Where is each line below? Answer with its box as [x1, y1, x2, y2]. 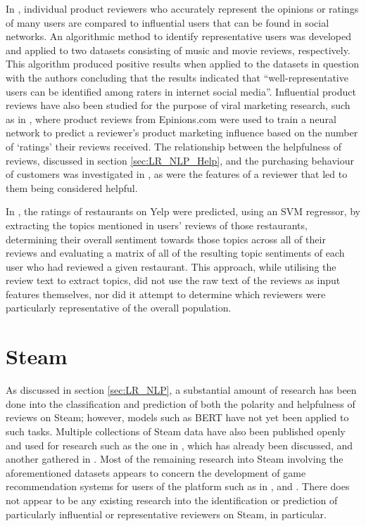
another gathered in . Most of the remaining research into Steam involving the [6, 451, 343, 466]
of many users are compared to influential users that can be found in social [6, 15, 329, 30]
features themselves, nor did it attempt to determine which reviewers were [6, 286, 326, 301]
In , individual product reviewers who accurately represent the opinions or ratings [6, 1, 359, 15]
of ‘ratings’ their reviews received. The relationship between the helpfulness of [6, 139, 341, 153]
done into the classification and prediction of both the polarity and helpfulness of [6, 396, 355, 411]
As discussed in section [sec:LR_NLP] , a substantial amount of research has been [6, 383, 357, 397]
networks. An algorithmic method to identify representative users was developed [6, 29, 351, 44]
